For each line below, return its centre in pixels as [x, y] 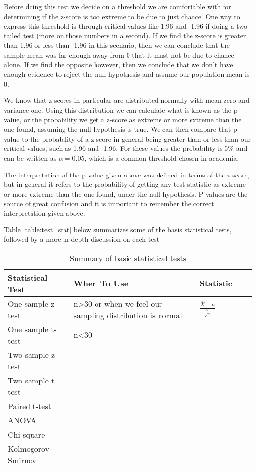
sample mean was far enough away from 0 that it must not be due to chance [119, 54]
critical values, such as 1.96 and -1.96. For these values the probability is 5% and [126, 148]
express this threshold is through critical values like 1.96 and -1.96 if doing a [119, 26]
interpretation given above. [45, 213]
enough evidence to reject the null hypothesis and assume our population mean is [127, 74]
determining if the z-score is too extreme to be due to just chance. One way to [122, 16]
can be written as [30, 158]
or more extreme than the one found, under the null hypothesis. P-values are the [126, 193]
